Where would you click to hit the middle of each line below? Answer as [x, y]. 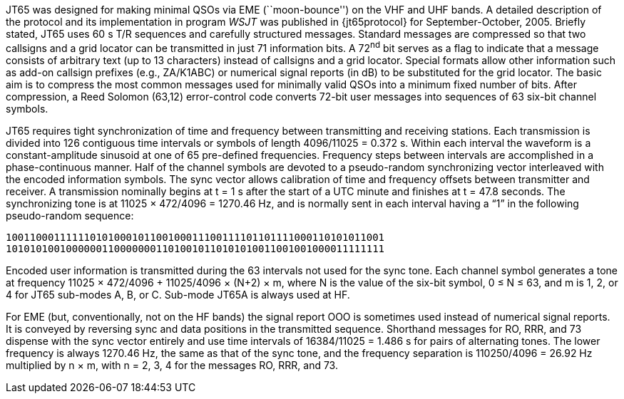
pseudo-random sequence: [70, 215]
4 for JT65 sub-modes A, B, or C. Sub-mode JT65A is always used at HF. [178, 294]
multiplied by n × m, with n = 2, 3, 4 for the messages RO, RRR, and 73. [172, 365]
